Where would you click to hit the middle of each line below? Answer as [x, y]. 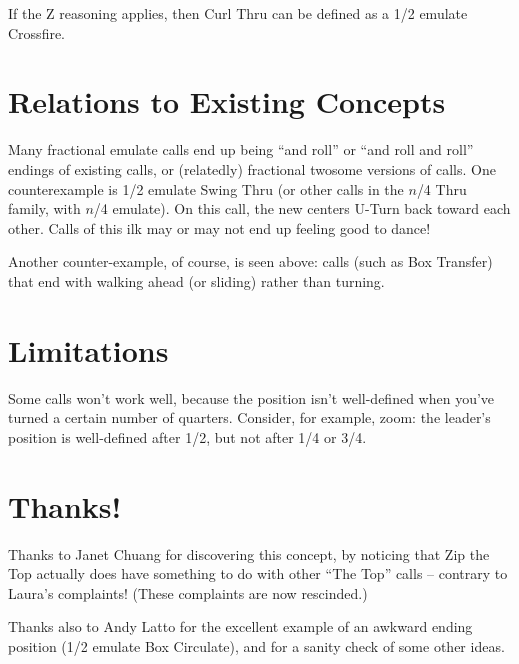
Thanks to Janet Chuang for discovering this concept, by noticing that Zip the [249, 553]
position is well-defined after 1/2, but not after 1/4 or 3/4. [187, 436]
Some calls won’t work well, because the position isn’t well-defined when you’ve [251, 397]
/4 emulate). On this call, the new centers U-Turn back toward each [302, 208]
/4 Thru [441, 188]
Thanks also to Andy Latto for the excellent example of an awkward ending [240, 626]
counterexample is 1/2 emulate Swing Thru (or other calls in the [206, 188]
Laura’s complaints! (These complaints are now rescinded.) [188, 592]
